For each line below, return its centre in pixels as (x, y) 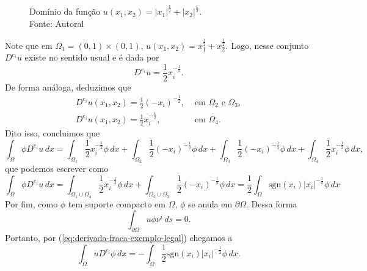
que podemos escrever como (57, 168)
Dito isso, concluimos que (53, 133)
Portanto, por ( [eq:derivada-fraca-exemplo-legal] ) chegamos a (119, 238)
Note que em (29, 45)
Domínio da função (65, 11)
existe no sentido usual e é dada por (92, 57)
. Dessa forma (271, 203)
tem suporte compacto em (117, 203)
